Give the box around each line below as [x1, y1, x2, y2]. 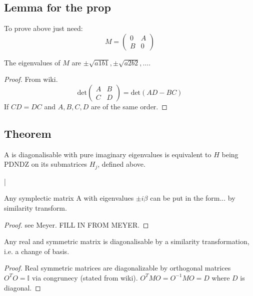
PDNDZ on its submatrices [4, 159, 87, 169]
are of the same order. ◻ [90, 101, 167, 111]
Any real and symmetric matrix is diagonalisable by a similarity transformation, [4, 236, 249, 247]
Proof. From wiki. [4, 74, 58, 84]
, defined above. [97, 159, 145, 169]
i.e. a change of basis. [4, 246, 69, 256]
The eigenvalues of [4, 57, 60, 67]
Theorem [4, 125, 51, 141]
